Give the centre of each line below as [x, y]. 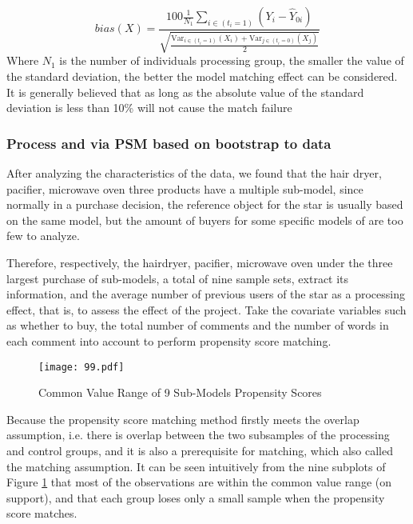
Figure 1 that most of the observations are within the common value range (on [199, 482]
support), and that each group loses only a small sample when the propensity [196, 497]
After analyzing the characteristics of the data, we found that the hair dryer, [194, 173]
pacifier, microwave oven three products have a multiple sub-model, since [185, 188]
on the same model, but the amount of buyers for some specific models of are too [205, 220]
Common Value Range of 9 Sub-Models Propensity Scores [180, 392]
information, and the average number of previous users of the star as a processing [206, 294]
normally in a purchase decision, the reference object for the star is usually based [205, 204]
